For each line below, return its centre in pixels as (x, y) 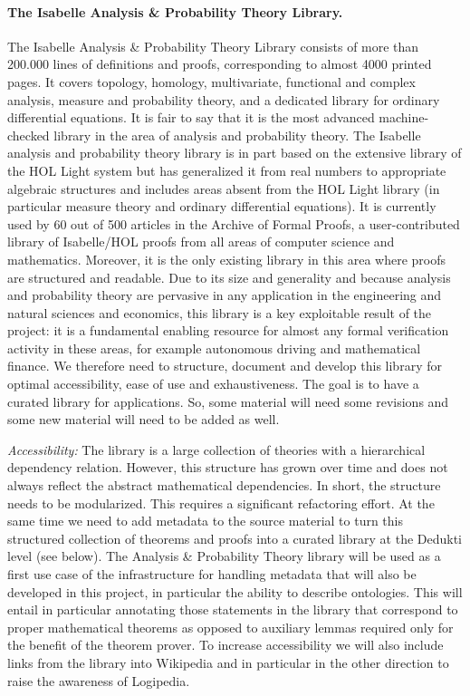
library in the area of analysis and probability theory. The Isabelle (237, 135)
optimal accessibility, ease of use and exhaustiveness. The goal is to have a (213, 384)
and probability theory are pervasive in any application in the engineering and (225, 295)
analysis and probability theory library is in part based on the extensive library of (235, 153)
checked (29, 135)
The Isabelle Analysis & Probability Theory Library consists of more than (213, 46)
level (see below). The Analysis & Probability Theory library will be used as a (224, 556)
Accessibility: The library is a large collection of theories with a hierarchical (216, 449)
